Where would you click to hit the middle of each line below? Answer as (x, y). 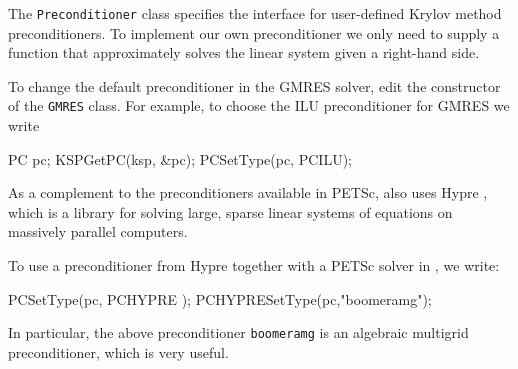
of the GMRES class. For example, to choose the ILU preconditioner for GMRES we (259, 105)
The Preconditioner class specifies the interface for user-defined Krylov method (255, 13)
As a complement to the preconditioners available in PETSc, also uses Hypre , (248, 192)
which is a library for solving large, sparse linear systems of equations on (230, 211)
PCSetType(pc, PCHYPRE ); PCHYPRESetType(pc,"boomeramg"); (220, 298)
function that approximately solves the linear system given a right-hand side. (244, 52)
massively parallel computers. (98, 231)
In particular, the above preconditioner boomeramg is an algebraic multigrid (238, 332)
